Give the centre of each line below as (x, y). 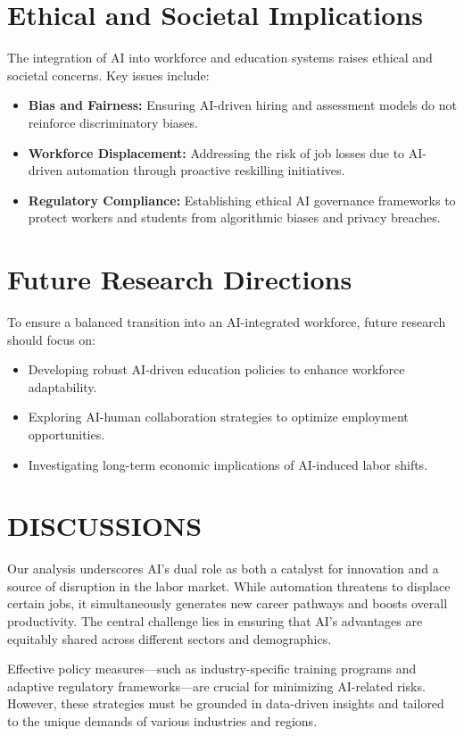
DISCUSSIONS (105, 526)
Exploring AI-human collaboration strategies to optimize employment (218, 417)
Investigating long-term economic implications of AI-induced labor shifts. (228, 464)
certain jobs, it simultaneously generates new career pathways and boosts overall (228, 603)
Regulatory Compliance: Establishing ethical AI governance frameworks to (242, 200)
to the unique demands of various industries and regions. (162, 721)
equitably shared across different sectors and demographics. (170, 638)
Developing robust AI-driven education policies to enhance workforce (216, 369)
